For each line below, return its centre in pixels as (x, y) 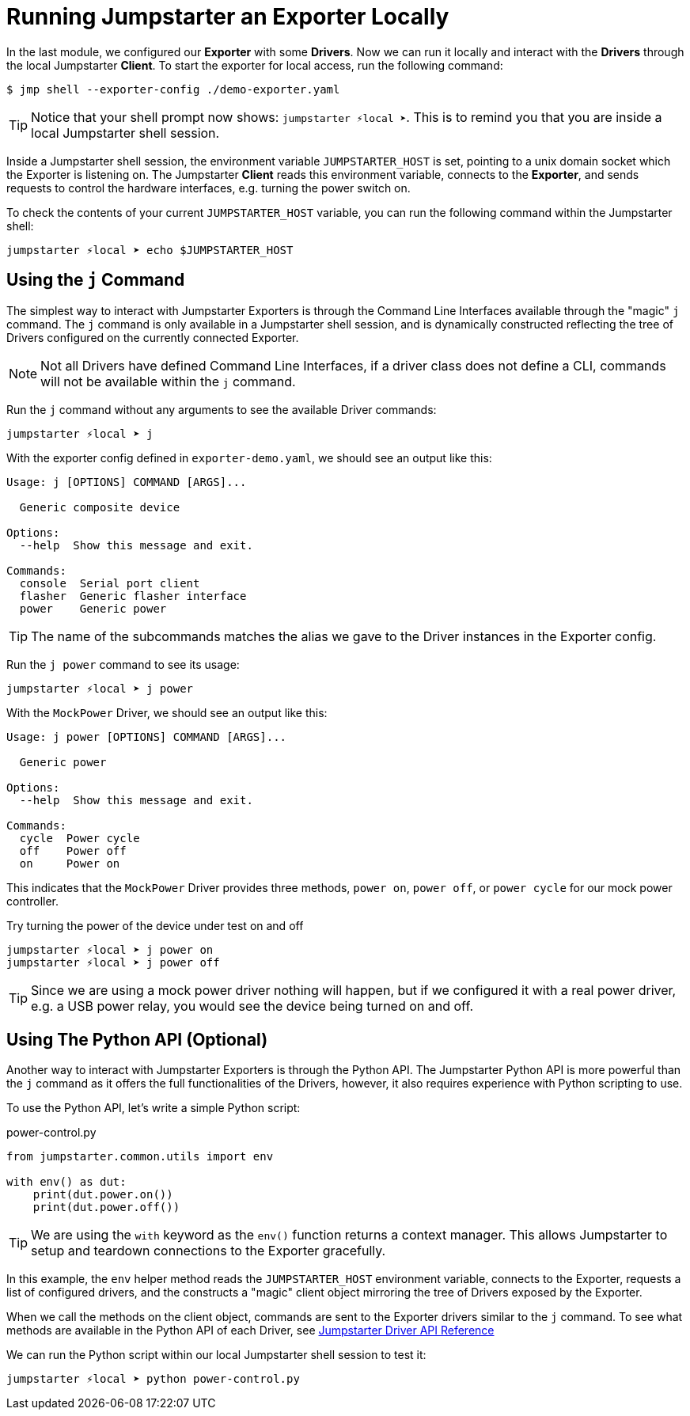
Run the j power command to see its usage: (123, 664)
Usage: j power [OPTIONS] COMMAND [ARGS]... (147, 736)
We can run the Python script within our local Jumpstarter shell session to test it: (216, 1355)
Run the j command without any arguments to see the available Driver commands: (222, 409)
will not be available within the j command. (168, 381)
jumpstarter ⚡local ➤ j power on (110, 949)
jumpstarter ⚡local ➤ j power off (113, 962)
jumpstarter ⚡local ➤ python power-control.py (153, 1379)
